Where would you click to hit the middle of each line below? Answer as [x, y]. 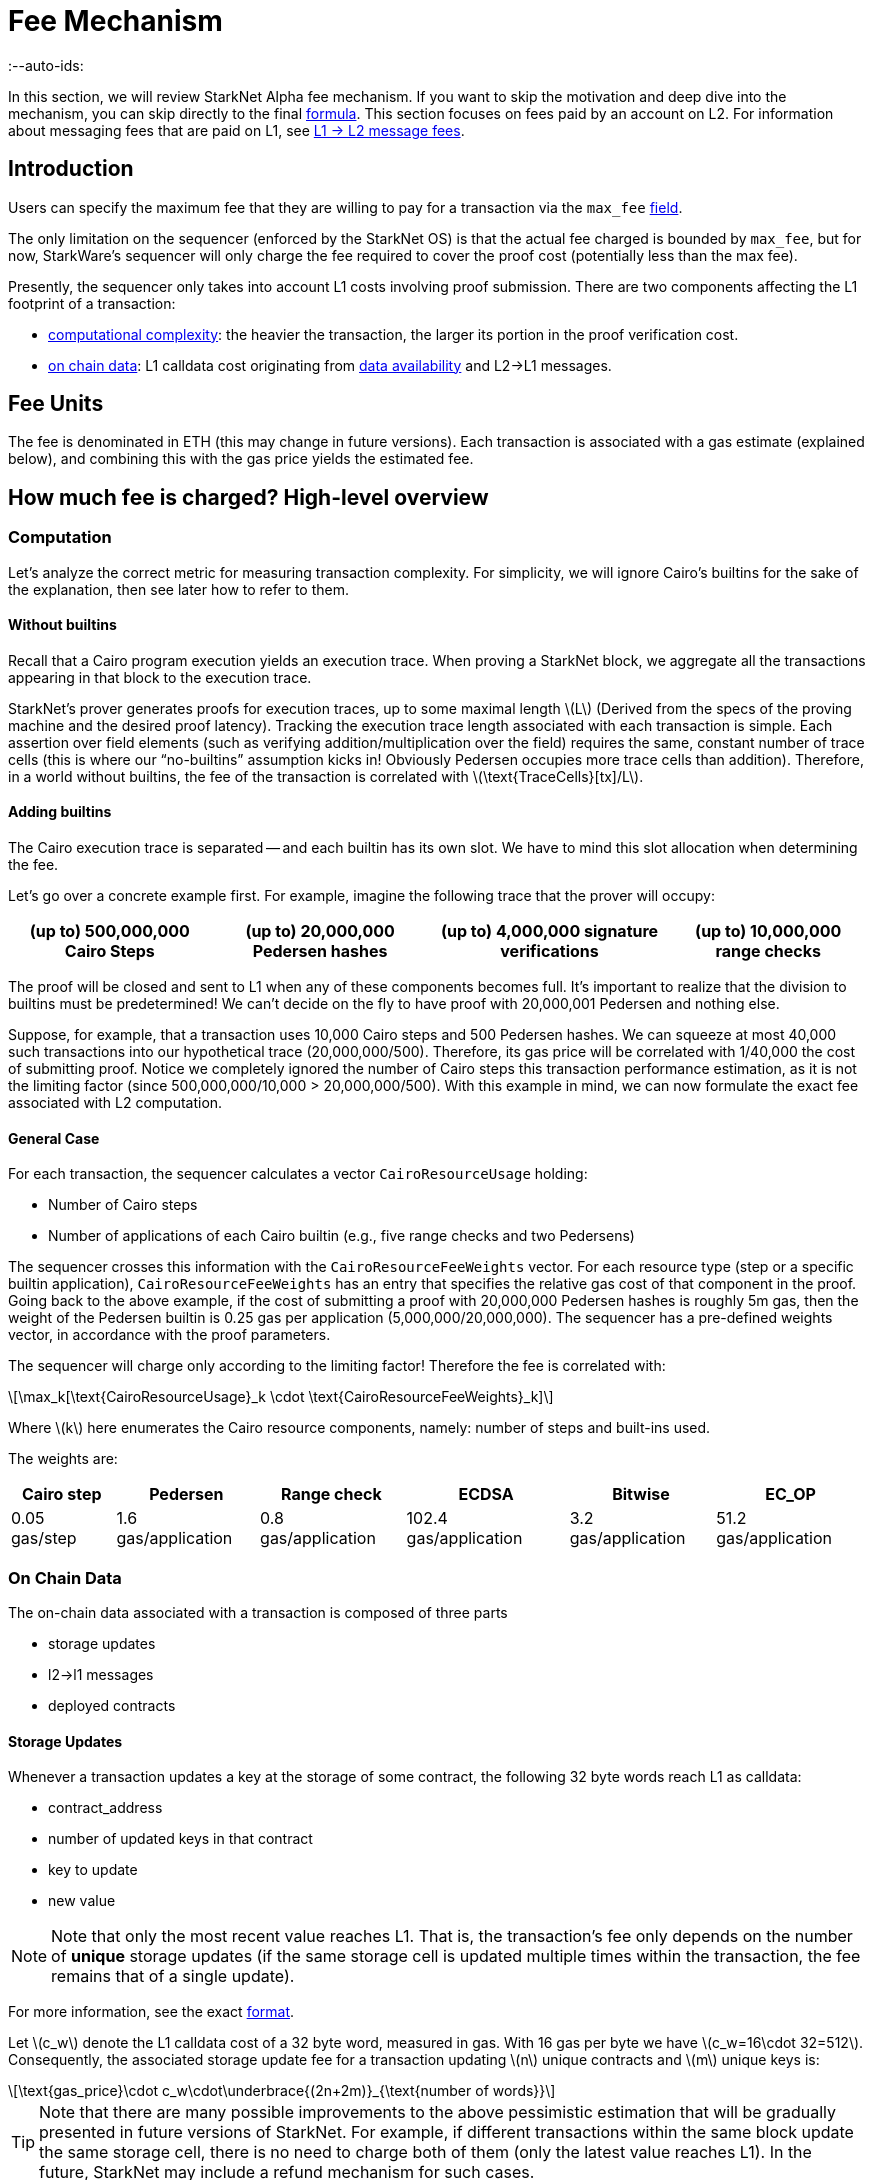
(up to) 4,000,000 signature [549, 931]
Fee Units [56, 404]
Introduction [71, 169]
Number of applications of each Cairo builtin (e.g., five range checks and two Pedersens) [341, 1236]
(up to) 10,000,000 [768, 931]
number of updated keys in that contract [180, 1839]
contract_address [105, 1808]
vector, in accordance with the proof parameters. [169, 1335]
